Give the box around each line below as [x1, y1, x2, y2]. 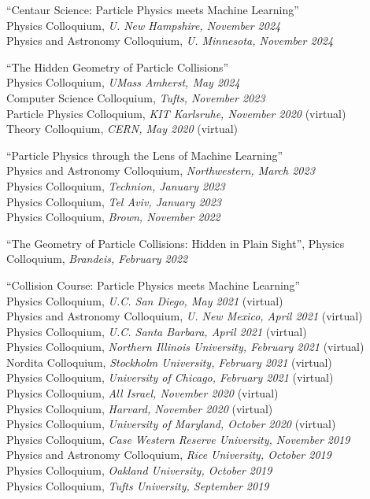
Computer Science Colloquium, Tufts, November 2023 [6, 89, 265, 105]
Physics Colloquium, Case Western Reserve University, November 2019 [6, 431, 350, 447]
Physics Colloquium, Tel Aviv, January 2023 [6, 193, 222, 209]
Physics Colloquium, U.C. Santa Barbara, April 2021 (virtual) [6, 323, 307, 339]
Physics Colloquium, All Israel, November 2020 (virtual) [6, 385, 279, 401]
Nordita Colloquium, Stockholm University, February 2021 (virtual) [6, 353, 332, 370]
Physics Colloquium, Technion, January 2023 [6, 177, 225, 194]
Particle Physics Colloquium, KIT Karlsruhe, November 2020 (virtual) [6, 105, 346, 121]
